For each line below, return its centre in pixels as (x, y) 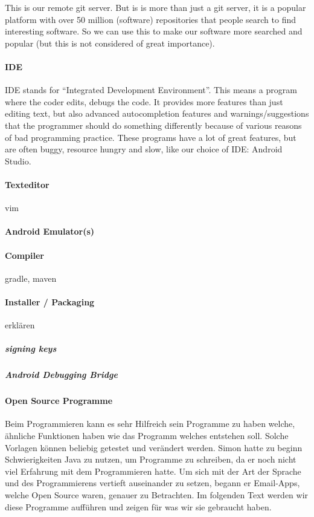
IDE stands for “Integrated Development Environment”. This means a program (151, 90)
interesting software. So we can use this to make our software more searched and (154, 31)
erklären (20, 325)
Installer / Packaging (50, 301)
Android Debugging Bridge (61, 375)
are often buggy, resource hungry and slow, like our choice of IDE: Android (144, 149)
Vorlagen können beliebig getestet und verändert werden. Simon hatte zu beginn (154, 447)
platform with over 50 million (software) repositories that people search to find (150, 19)
